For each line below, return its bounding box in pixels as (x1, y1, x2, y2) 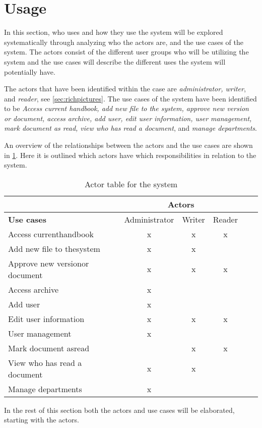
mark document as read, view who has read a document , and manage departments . (4, 123, 257, 133)
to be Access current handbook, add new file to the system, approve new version (4, 103, 249, 114)
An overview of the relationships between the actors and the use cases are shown (4, 140, 253, 150)
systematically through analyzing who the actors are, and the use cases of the (4, 36, 243, 47)
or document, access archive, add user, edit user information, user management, (4, 113, 252, 123)
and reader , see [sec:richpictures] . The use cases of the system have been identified (4, 93, 257, 103)
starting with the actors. (4, 414, 79, 425)
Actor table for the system (84, 178, 178, 190)
